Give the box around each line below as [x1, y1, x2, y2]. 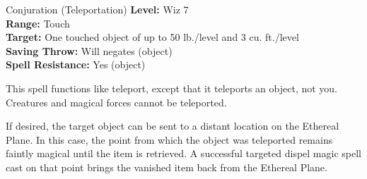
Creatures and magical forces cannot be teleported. [6, 94, 227, 109]
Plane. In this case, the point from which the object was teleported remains [6, 132, 333, 147]
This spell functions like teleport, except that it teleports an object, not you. [6, 80, 338, 95]
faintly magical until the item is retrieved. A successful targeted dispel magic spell [6, 146, 361, 161]
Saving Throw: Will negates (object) [6, 43, 173, 58]
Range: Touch [6, 16, 70, 30]
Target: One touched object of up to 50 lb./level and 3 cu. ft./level [6, 30, 299, 44]
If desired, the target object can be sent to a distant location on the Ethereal [6, 118, 339, 133]
